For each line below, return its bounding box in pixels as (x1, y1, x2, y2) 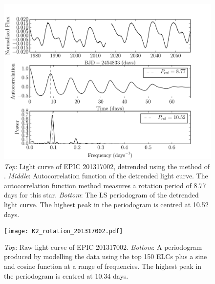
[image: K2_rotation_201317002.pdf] (4, 228, 123, 235)
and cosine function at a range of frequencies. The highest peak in (4, 261, 201, 271)
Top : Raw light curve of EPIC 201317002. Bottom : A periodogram (4, 241, 202, 252)
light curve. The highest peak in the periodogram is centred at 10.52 (4, 199, 209, 209)
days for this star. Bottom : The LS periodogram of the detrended (4, 190, 199, 200)
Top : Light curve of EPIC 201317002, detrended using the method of (4, 161, 210, 171)
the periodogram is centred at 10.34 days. (4, 270, 129, 281)
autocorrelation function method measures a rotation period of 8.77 (4, 180, 206, 190)
